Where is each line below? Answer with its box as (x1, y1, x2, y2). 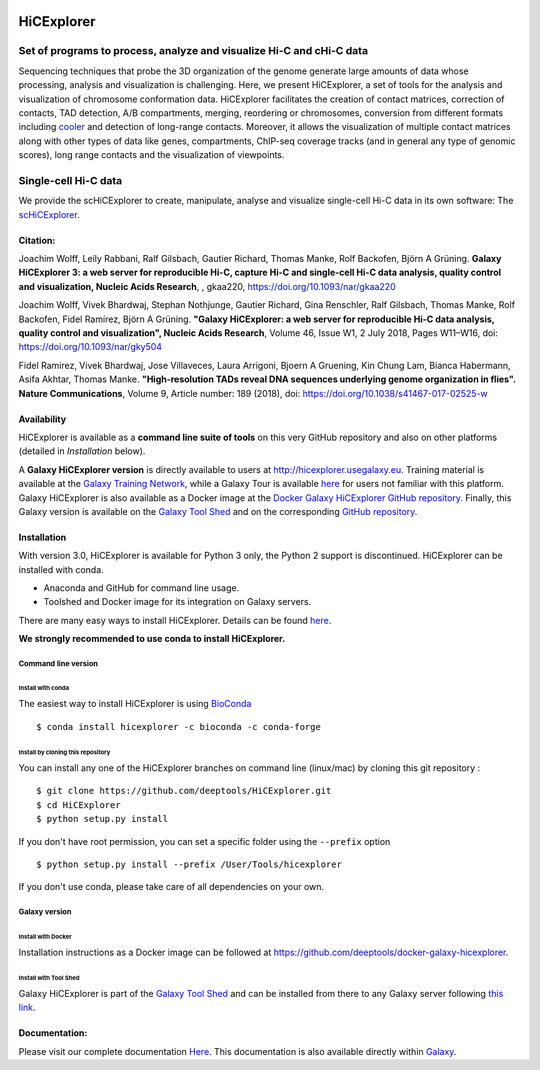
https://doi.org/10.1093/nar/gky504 (18, 341, 163, 353)
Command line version (18, 659, 99, 669)
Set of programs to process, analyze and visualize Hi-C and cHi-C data (18, 44, 369, 58)
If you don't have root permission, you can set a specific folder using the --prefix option (18, 835, 391, 847)
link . (18, 1001, 36, 1014)
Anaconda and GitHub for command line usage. (43, 582, 240, 594)
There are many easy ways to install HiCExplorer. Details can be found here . (18, 614, 332, 626)
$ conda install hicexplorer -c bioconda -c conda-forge (36, 721, 322, 732)
